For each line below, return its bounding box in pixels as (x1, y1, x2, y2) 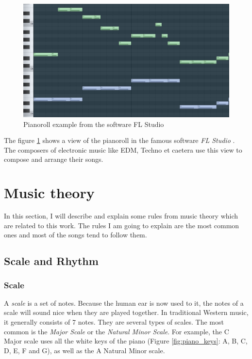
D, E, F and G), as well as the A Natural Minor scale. (4, 345, 165, 355)
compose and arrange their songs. (4, 154, 103, 164)
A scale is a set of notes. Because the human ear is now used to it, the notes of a (4, 297, 244, 308)
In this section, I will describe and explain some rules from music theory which (4, 211, 238, 221)
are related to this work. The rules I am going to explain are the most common (4, 220, 239, 230)
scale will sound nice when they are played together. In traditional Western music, (4, 307, 249, 317)
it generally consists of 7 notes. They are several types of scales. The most (4, 317, 224, 327)
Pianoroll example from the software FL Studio (23, 119, 164, 129)
